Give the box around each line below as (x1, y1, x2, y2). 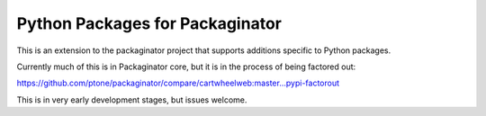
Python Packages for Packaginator (16, 13, 283, 33)
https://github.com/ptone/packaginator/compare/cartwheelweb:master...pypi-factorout (16, 77, 340, 89)
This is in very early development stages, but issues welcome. (16, 94, 247, 105)
